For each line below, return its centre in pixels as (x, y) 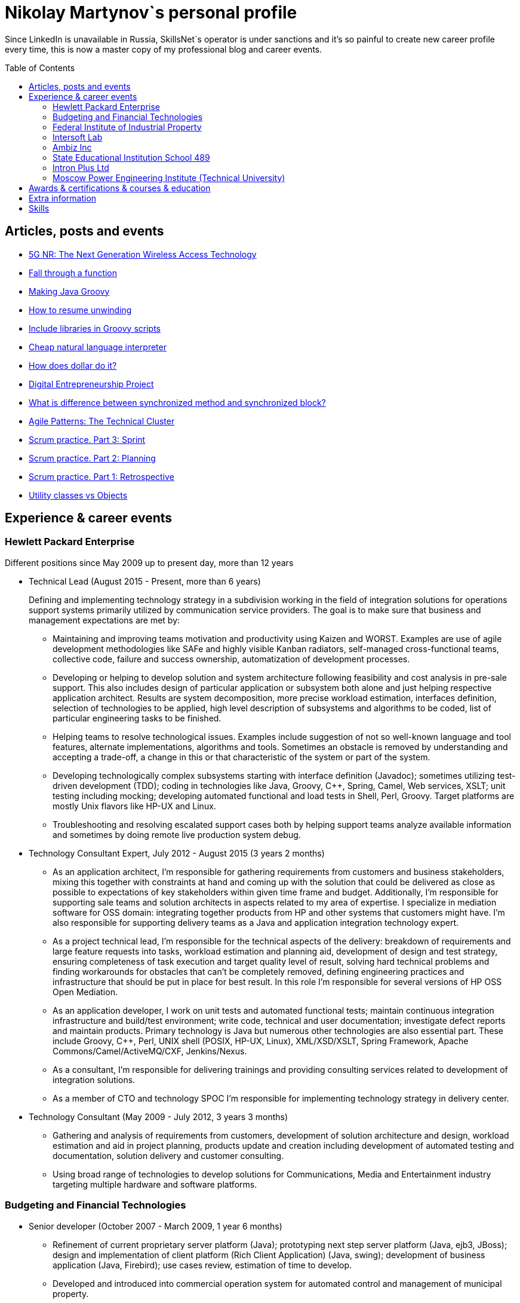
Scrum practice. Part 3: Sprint (87, 439)
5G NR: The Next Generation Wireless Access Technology (143, 254)
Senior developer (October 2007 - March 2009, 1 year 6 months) (156, 1226)
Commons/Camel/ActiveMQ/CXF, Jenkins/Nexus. (150, 1051)
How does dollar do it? (73, 365)
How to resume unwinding (80, 310)
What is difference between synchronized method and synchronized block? (177, 402)
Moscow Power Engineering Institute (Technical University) (169, 178)
